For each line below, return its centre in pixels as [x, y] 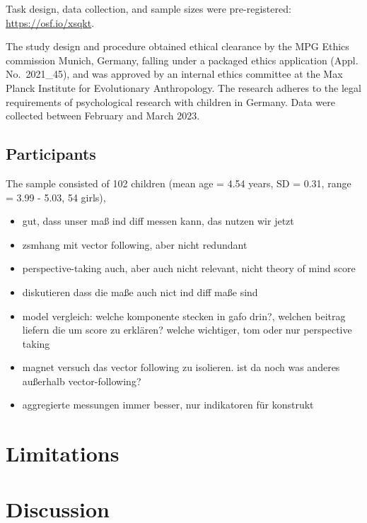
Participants [51, 154]
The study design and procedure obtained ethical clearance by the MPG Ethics [177, 46]
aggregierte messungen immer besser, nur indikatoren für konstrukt [168, 405]
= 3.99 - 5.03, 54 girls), [56, 197]
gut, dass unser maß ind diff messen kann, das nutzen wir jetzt [158, 221]
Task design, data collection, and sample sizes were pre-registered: [148, 8]
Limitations [63, 453]
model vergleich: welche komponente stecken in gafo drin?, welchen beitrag [184, 316]
